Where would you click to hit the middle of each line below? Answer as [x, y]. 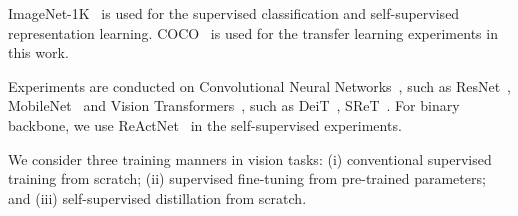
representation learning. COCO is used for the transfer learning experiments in [253, 32]
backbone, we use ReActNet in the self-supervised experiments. [205, 124]
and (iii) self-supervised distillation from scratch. [157, 197]
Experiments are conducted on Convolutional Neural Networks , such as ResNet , [259, 85]
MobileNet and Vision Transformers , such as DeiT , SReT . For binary [234, 105]
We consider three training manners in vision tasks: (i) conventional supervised [250, 158]
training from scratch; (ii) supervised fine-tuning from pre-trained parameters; [247, 178]
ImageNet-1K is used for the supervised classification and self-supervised [234, 13]
